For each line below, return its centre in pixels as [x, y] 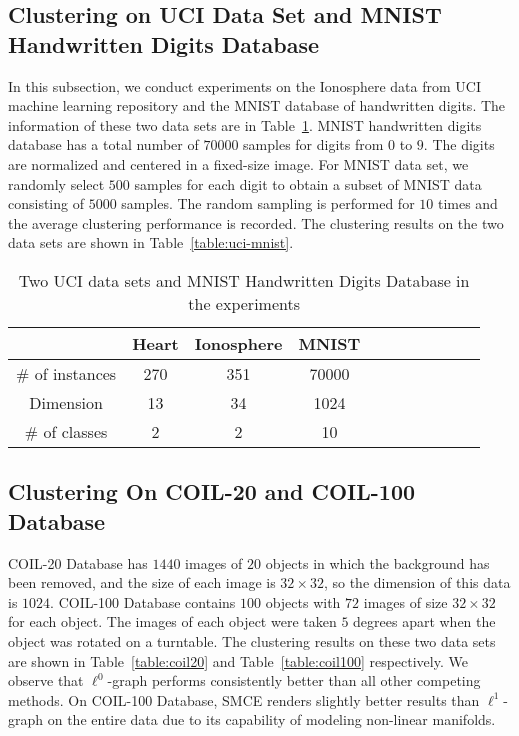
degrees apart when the [424, 621]
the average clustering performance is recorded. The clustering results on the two [256, 222]
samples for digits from [313, 144]
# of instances [66, 373]
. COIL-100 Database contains [143, 601]
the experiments [244, 303]
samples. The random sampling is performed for [268, 203]
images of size [405, 601]
